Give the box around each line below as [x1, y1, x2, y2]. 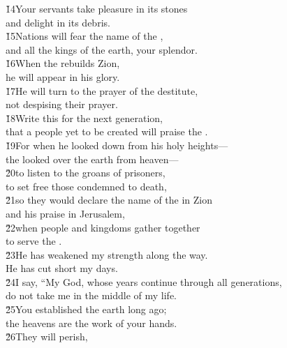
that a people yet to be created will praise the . [6, 124, 208, 139]
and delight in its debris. [6, 15, 110, 29]
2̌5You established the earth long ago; [6, 302, 167, 317]
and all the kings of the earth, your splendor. [6, 42, 198, 56]
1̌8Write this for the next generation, [6, 110, 163, 125]
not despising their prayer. [6, 97, 118, 112]
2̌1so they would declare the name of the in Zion [6, 192, 213, 207]
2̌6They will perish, [6, 329, 88, 344]
